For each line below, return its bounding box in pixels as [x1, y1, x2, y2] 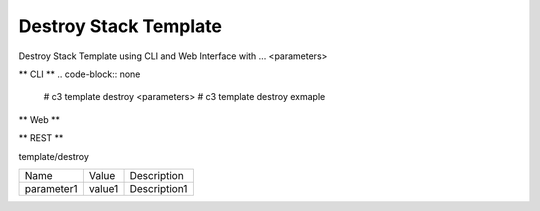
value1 [88, 181, 119, 195]
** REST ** [18, 132, 64, 144]
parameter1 [24, 181, 78, 195]
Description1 [129, 181, 188, 195]
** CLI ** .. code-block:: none [18, 68, 141, 80]
